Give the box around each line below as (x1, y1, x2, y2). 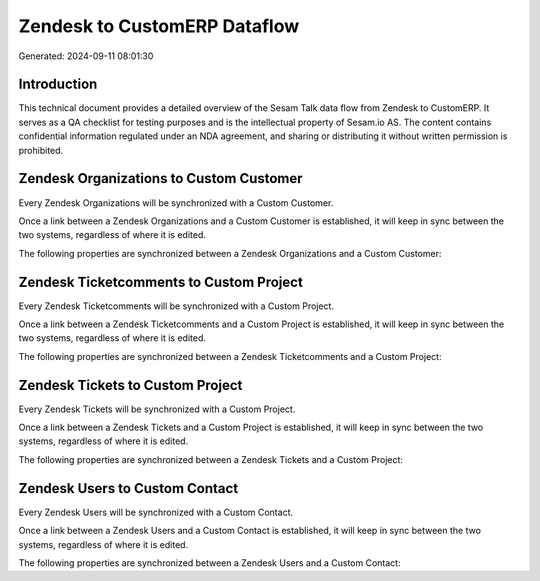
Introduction (18, 76, 98, 93)
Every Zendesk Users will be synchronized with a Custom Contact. (18, 506, 294, 518)
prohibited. (18, 144, 64, 156)
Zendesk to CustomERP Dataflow (18, 15, 300, 37)
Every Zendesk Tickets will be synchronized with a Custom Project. (18, 403, 296, 415)
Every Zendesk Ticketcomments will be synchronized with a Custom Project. (18, 300, 335, 312)
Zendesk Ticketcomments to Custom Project (18, 273, 304, 290)
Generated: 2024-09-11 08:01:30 (18, 50, 154, 62)
